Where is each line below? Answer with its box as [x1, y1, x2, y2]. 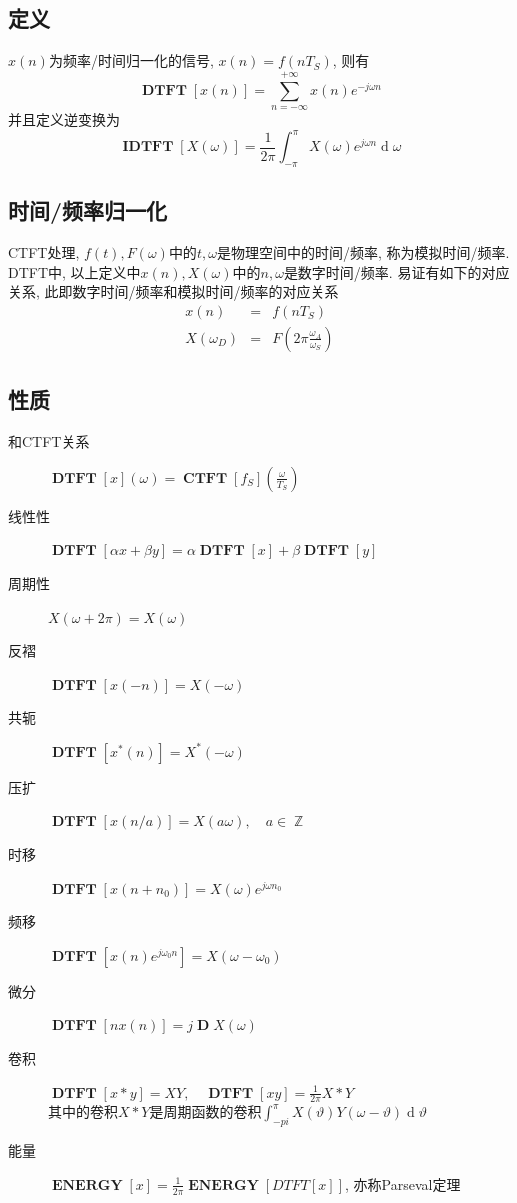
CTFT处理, [8, 242, 80, 263]
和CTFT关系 [8, 431, 90, 452]
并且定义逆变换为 [8, 108, 120, 129]
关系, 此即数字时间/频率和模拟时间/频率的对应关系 [8, 281, 339, 302]
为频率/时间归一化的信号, [48, 50, 214, 71]
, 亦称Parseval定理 [344, 1173, 461, 1194]
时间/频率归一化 [8, 195, 168, 226]
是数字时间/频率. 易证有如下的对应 [283, 261, 510, 282]
